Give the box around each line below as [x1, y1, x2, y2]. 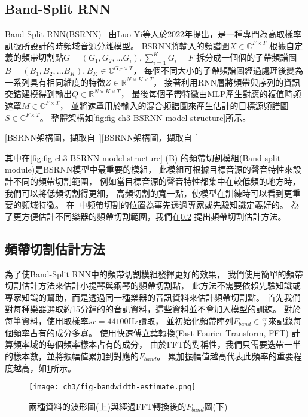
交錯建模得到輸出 [5, 87, 72, 100]
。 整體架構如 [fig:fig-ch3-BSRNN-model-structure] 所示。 [39, 111, 251, 123]
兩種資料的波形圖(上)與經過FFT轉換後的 [29, 400, 187, 412]
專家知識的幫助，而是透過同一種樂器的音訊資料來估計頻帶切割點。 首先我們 [5, 291, 301, 303]
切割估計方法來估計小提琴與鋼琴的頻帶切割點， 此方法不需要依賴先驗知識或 [5, 279, 301, 292]
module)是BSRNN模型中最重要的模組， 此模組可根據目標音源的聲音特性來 [5, 163, 293, 176]
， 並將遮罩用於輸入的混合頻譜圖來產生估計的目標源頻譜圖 [59, 99, 289, 111]
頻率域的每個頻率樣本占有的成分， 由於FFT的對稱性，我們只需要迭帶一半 [13, 338, 301, 350]
